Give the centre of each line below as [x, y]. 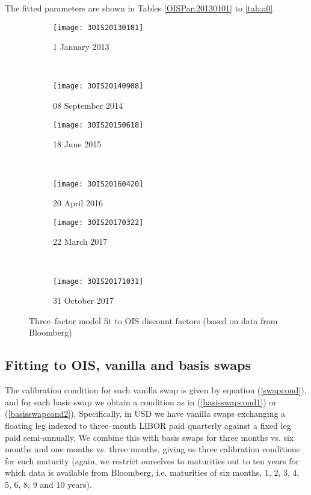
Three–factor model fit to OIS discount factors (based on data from [153, 320]
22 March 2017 [80, 241]
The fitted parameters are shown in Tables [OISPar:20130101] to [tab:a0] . [140, 8]
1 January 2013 [81, 47]
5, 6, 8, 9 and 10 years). [48, 484]
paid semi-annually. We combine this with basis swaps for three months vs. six [149, 437]
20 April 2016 [78, 203]
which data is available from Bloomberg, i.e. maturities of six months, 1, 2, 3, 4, [152, 472]
